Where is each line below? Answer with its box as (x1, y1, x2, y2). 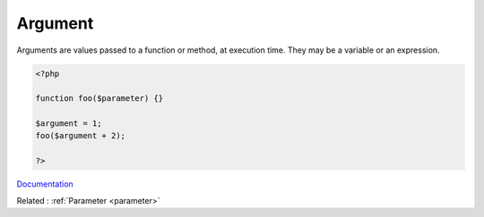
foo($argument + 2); (35, 130, 125, 141)
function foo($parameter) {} (35, 94, 164, 104)
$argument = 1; (35, 119, 102, 129)
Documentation (16, 179, 73, 189)
